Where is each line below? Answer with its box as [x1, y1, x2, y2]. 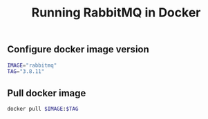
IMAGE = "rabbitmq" [7, 62, 57, 69]
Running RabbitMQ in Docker [31, 5, 201, 21]
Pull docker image [7, 87, 86, 99]
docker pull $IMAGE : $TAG [7, 105, 79, 113]
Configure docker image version [7, 43, 150, 56]
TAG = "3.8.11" [7, 68, 45, 75]
